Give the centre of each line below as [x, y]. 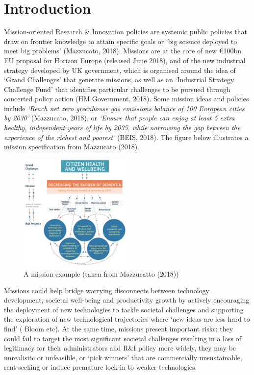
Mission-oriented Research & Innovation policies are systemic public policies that [126, 32]
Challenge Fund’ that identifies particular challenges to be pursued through [117, 89]
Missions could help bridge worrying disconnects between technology [107, 290]
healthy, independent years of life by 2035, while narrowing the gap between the [122, 128]
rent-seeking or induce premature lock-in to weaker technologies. [101, 367]
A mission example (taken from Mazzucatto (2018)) [101, 273]
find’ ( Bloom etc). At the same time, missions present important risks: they [119, 328]
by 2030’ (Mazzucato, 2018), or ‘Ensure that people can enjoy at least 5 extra [119, 118]
